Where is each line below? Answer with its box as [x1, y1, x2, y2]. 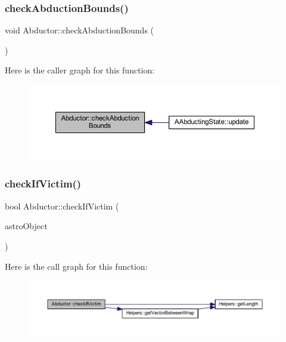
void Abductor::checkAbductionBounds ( [5, 24, 154, 36]
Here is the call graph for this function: [5, 260, 148, 272]
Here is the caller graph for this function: [5, 64, 155, 76]
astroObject [5, 220, 48, 232]
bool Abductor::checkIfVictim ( [5, 199, 119, 212]
